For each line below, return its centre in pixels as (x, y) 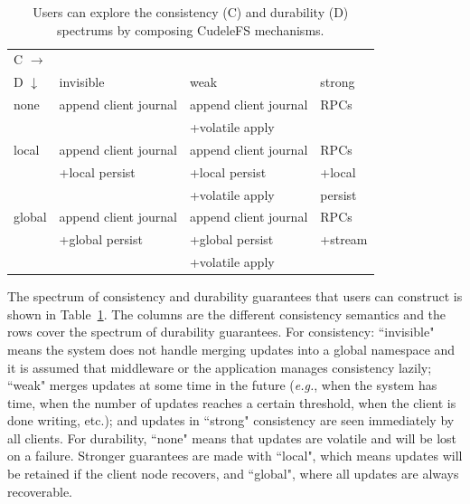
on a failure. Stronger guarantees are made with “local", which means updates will (235, 456)
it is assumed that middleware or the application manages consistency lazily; (220, 367)
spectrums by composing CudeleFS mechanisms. (191, 29)
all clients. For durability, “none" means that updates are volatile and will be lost (232, 437)
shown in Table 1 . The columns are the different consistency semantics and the (227, 314)
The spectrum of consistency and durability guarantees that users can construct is (235, 296)
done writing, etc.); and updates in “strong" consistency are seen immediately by (231, 420)
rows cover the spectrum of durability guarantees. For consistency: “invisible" (221, 332)
